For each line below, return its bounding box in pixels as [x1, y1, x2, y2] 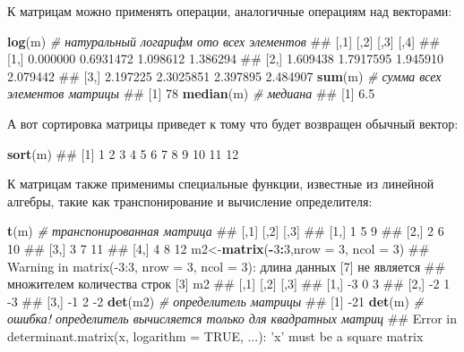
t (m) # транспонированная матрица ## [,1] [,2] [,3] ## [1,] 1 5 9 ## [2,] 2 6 [7, 222, 444, 240]
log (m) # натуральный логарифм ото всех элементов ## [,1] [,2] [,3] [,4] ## [7, 31, 441, 50]
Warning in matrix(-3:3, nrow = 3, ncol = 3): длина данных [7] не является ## [7, 256, 446, 275]
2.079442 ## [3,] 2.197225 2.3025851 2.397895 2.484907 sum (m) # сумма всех [7, 66, 442, 85]
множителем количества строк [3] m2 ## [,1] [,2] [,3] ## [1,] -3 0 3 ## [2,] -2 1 [7, 274, 451, 293]
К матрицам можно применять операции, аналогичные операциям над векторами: [7, 2, 452, 20]
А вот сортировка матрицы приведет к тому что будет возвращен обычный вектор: [7, 113, 459, 132]
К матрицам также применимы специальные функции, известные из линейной [7, 174, 434, 193]
